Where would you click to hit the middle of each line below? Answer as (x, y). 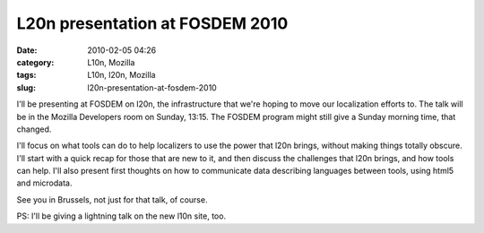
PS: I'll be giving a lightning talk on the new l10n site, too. (121, 216)
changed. (34, 129)
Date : (27, 50)
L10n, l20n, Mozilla (121, 75)
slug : (26, 87)
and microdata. (44, 183)
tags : (26, 75)
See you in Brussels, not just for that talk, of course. (112, 199)
